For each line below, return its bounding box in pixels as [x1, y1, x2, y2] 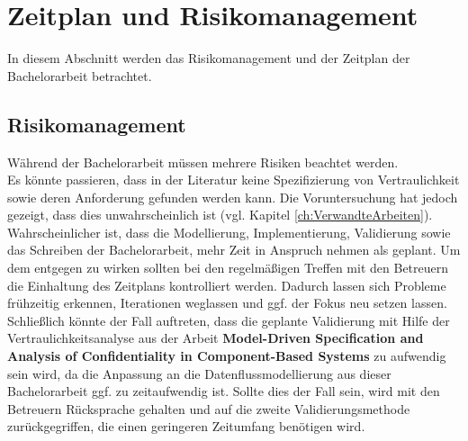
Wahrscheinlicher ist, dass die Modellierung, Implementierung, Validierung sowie [7, 222, 451, 241]
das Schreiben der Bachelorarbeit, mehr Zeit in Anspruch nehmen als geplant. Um [7, 240, 461, 259]
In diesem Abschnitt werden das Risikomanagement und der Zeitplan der [7, 49, 410, 67]
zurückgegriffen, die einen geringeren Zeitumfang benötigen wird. [7, 417, 365, 436]
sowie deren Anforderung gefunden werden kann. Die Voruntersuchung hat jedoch [7, 187, 458, 206]
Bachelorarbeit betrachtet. [7, 66, 152, 85]
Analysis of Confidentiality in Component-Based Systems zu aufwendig [7, 346, 446, 365]
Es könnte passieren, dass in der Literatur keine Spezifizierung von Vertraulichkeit [7, 170, 460, 189]
